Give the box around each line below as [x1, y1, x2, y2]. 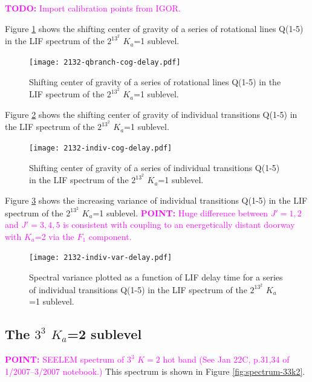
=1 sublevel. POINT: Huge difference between [93, 206, 268, 219]
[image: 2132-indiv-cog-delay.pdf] [29, 144, 172, 152]
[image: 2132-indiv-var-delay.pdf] [29, 253, 172, 262]
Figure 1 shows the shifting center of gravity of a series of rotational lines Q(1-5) [5, 22, 304, 34]
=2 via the [34, 230, 74, 242]
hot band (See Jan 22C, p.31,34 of [163, 353, 290, 366]
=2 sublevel [67, 325, 142, 343]
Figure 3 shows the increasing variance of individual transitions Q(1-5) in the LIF [5, 193, 308, 206]
